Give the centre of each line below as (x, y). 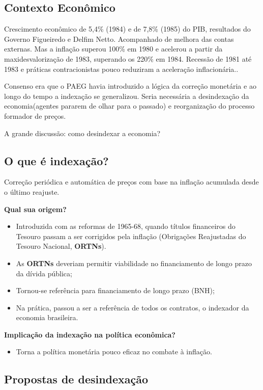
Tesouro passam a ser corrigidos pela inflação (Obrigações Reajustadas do (131, 236)
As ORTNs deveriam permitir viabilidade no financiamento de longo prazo (134, 263)
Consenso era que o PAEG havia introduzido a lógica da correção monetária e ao (130, 86)
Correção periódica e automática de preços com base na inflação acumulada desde (131, 182)
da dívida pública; (44, 273)
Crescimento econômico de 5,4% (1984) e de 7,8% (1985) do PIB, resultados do (127, 29)
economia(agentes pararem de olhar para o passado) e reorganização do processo (129, 106)
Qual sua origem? (35, 209)
